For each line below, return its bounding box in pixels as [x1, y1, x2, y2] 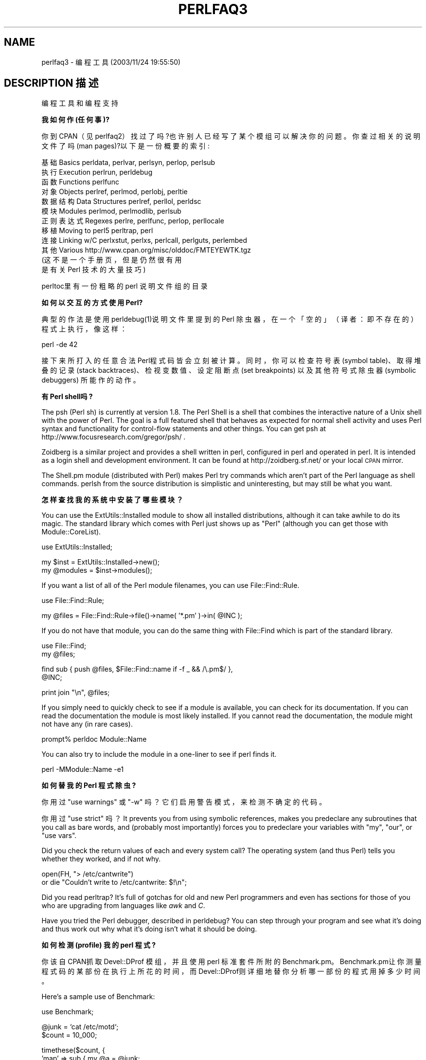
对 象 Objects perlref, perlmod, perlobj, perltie [41, 187, 188, 196]
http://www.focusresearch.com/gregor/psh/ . [41, 433, 186, 441]
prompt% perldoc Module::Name [41, 735, 147, 744]
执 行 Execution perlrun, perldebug [41, 168, 153, 177]
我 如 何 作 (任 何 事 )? [41, 115, 109, 124]
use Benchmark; [41, 1007, 94, 1016]
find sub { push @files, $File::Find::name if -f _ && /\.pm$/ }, [41, 665, 233, 674]
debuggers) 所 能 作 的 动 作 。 [41, 376, 140, 384]
